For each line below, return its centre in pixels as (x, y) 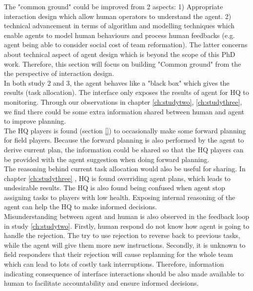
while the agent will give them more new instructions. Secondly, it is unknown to (125, 245)
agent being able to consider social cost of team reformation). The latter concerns (126, 45)
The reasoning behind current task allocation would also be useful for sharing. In (125, 169)
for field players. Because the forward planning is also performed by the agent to (124, 140)
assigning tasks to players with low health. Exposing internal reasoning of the (120, 197)
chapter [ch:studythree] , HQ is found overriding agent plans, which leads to (117, 178)
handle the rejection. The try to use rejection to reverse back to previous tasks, (122, 235)
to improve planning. (35, 121)
